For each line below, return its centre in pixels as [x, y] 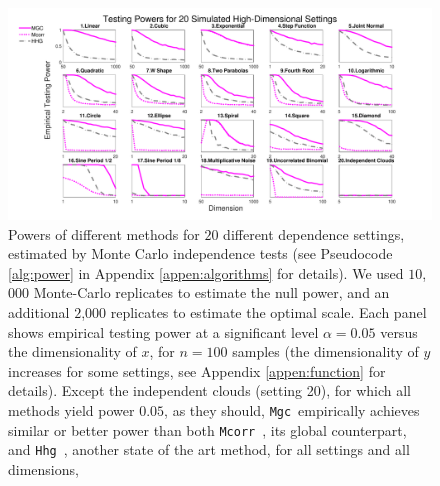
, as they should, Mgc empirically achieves [292, 409]
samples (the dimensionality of [325, 351]
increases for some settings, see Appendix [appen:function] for [197, 370]
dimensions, [43, 468]
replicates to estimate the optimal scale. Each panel [268, 311]
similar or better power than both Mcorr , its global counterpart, [207, 429]
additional [39, 311]
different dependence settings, [314, 233]
